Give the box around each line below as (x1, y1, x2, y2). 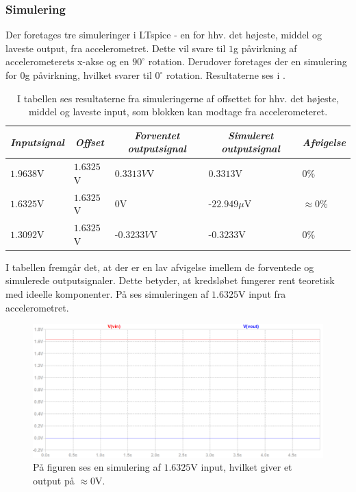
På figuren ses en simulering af (33, 460, 161, 474)
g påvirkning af (233, 40, 297, 55)
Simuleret (227, 128, 274, 142)
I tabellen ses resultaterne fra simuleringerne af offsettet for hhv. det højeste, (16, 91, 340, 105)
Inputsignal (10, 134, 64, 149)
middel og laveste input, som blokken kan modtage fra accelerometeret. (28, 104, 328, 119)
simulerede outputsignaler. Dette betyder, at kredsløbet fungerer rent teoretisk (5, 273, 335, 288)
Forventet (133, 128, 180, 142)
